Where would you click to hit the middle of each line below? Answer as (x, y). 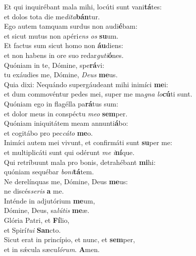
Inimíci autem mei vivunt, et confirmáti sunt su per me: (88, 142)
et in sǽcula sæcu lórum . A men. (52, 249)
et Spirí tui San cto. (32, 230)
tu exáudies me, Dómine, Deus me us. (61, 75)
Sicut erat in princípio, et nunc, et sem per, (70, 239)
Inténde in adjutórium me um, (49, 200)
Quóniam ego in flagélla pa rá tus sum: (61, 103)
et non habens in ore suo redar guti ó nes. (64, 55)
